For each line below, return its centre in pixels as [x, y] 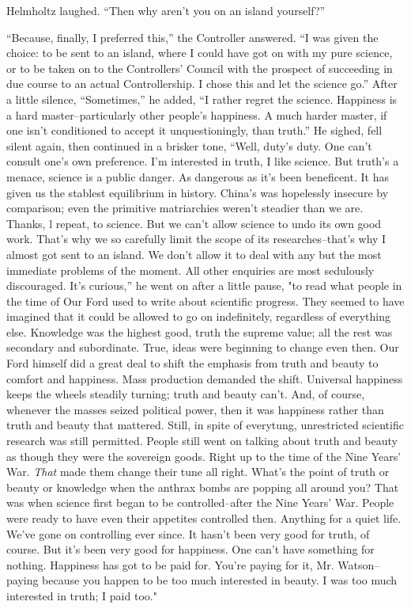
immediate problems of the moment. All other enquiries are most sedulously [190, 270]
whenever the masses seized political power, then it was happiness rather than [195, 409]
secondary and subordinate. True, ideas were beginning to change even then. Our [203, 347]
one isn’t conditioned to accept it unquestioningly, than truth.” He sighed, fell [194, 130]
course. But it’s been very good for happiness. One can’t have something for [190, 549]
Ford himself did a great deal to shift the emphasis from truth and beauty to [192, 363]
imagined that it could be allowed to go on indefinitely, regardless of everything [199, 316]
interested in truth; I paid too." [82, 595]
